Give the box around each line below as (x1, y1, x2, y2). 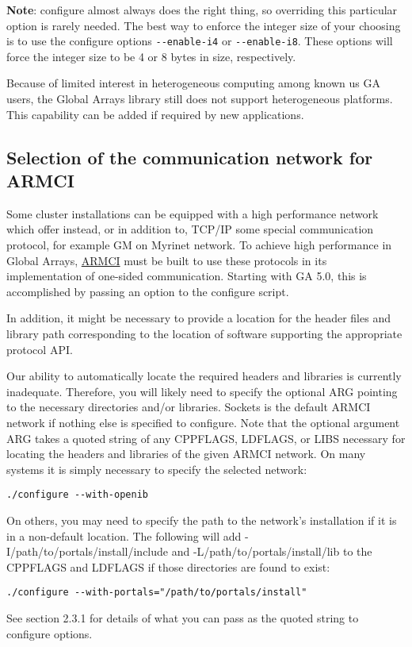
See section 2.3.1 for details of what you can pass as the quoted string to (6, 610, 359, 626)
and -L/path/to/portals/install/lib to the (171, 543, 372, 560)
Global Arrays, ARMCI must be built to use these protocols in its (6, 252, 327, 268)
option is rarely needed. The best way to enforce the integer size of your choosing (6, 17, 401, 33)
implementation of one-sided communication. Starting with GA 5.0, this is (6, 268, 367, 284)
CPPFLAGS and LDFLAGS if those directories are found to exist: (6, 558, 330, 575)
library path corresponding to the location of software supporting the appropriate (6, 325, 402, 341)
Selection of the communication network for (6, 144, 373, 169)
